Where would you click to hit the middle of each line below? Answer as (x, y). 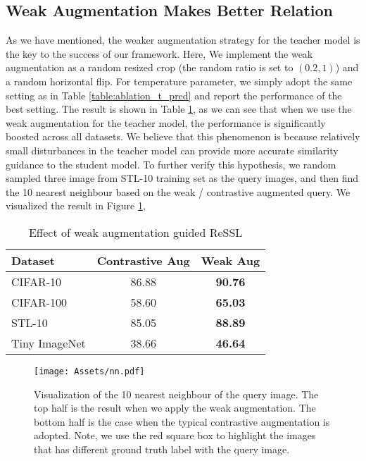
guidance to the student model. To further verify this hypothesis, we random (171, 164)
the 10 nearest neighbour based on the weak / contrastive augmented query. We (178, 191)
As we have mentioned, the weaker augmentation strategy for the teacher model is (183, 40)
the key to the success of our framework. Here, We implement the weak (159, 53)
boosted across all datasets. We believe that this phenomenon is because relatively (183, 136)
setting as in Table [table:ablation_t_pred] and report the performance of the (174, 95)
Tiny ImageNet (49, 343)
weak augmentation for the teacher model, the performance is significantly (166, 122)
